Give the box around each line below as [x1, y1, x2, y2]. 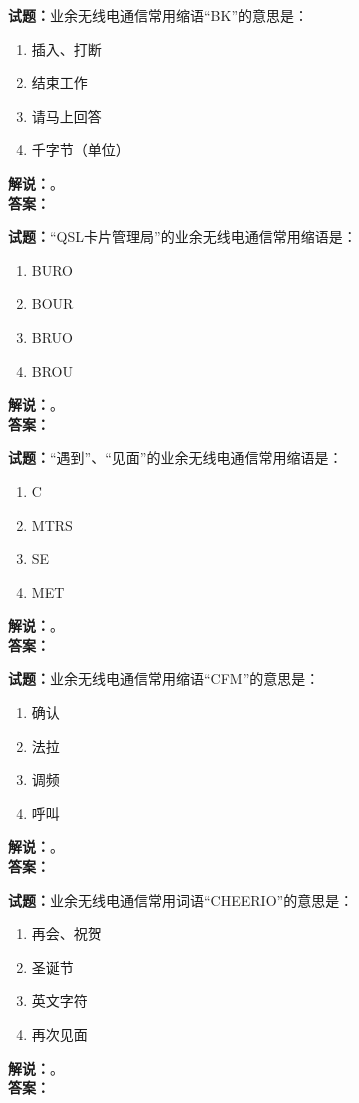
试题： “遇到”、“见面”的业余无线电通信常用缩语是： [8, 447, 343, 468]
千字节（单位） [31, 139, 130, 160]
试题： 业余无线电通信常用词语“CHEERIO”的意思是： [8, 889, 354, 910]
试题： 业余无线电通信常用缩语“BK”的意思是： [8, 5, 309, 25]
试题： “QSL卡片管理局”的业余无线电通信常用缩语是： [8, 226, 357, 247]
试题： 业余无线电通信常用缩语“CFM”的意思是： [8, 668, 320, 689]
